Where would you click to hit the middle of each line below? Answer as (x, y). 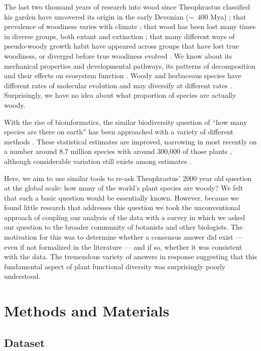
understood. (22, 276)
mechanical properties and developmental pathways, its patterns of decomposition (130, 65)
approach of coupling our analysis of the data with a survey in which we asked (124, 217)
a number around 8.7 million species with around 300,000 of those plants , (118, 151)
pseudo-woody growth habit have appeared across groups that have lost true (122, 46)
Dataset (25, 342)
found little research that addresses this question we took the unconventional (122, 207)
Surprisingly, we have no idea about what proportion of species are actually (120, 95)
